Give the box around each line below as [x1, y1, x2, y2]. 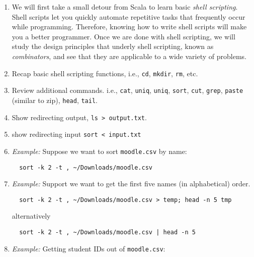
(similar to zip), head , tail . [12, 94, 98, 105]
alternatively [12, 211, 51, 221]
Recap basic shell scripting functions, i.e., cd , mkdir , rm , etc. [12, 68, 198, 78]
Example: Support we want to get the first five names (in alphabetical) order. [12, 178, 250, 189]
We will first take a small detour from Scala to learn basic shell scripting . [12, 2, 238, 12]
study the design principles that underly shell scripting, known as [12, 41, 214, 52]
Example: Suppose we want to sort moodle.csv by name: [12, 145, 187, 156]
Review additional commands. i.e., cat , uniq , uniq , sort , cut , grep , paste [12, 85, 243, 95]
